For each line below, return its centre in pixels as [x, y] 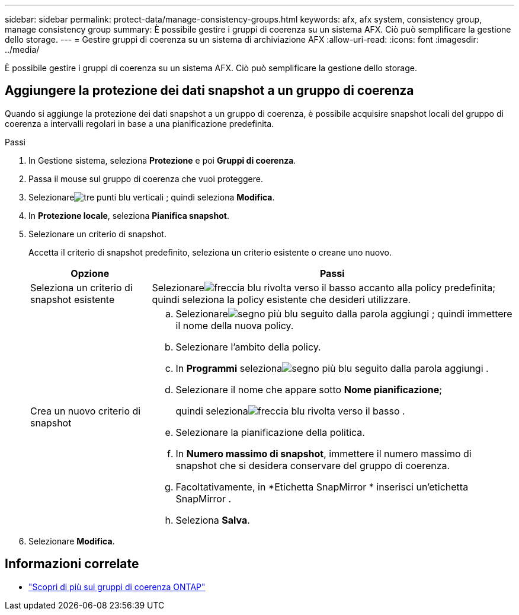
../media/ [22, 50]
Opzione [90, 273]
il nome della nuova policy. [235, 325]
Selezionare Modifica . [72, 541]
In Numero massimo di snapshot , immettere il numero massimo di [323, 453]
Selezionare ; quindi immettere [344, 313]
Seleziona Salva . [213, 520]
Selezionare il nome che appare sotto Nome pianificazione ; [309, 389]
